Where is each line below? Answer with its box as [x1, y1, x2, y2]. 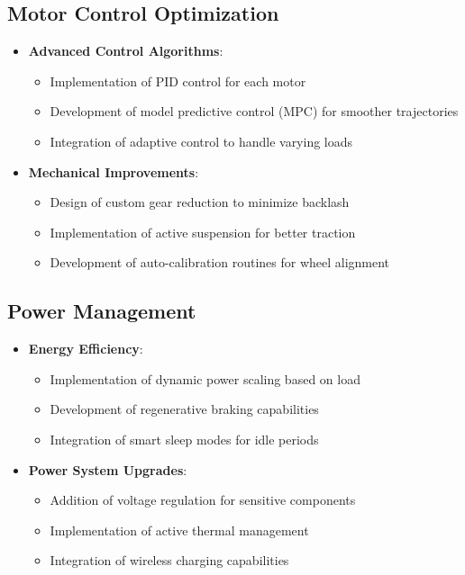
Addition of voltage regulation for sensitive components [50, 490, 356, 509]
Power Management [7, 297, 196, 325]
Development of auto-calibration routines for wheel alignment [50, 253, 390, 272]
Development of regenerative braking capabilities [50, 400, 319, 418]
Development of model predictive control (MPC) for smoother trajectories [50, 102, 459, 121]
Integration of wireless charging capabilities [50, 551, 289, 570]
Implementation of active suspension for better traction [50, 222, 356, 241]
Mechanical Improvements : [28, 162, 199, 181]
